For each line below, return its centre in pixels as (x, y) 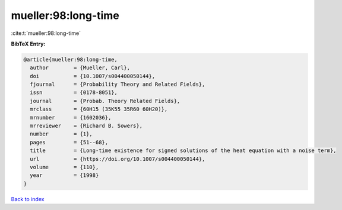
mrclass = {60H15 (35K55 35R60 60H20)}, (99, 109)
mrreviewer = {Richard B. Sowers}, (86, 126)
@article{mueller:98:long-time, (71, 59)
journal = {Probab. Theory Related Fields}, (105, 101)
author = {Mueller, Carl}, (80, 68)
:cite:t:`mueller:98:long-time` (46, 33)
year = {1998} (64, 175)
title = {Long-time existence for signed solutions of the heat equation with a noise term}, (183, 151)
